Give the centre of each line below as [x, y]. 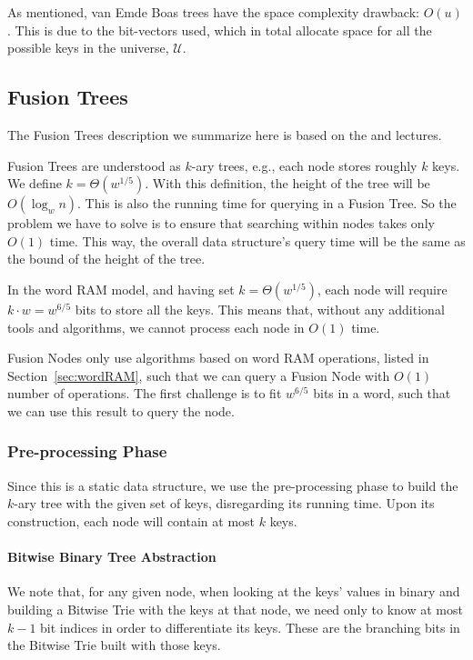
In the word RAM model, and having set [121, 289]
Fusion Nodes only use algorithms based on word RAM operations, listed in [218, 358]
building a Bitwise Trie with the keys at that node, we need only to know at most [235, 609]
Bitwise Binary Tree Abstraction [112, 557]
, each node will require [382, 289]
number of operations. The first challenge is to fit [145, 393]
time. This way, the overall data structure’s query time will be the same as [257, 240]
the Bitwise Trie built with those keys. [114, 645]
